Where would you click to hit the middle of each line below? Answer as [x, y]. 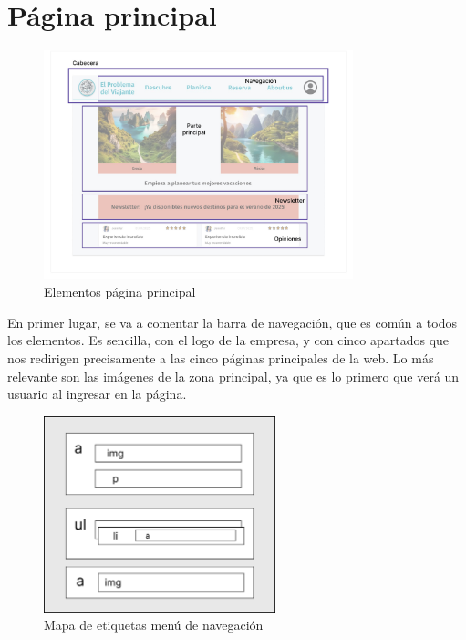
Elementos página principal [120, 292]
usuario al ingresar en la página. [97, 394]
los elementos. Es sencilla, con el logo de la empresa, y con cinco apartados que [228, 340]
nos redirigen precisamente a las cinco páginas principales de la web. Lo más [221, 357]
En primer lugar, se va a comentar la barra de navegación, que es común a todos [232, 322]
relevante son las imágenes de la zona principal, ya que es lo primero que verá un [233, 376]
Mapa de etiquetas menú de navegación [154, 625]
